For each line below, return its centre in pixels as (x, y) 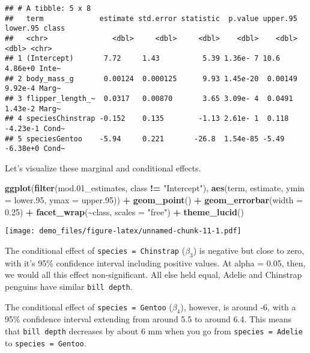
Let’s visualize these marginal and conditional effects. (103, 167)
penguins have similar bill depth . (69, 286)
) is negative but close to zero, (249, 250)
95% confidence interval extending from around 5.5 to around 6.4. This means (148, 319)
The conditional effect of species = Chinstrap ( (95, 250)
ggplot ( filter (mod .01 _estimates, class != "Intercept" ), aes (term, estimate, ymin (155, 188)
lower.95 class (35, 29)
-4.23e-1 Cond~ (35, 128)
